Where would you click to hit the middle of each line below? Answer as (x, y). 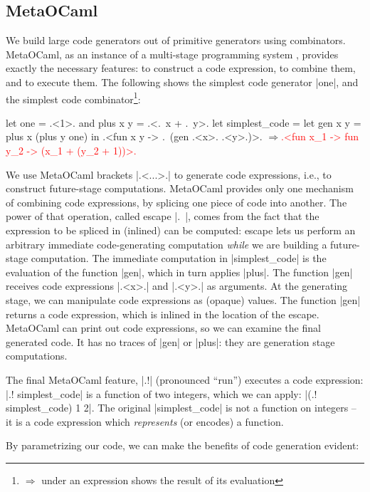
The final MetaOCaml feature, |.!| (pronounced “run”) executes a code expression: (185, 379)
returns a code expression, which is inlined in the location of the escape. (163, 314)
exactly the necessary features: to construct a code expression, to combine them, (181, 68)
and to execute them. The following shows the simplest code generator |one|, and (182, 82)
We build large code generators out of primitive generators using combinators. (176, 40)
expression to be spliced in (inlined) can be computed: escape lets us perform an (181, 230)
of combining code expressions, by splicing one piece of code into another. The (176, 202)
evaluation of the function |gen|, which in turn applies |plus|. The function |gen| (179, 272)
